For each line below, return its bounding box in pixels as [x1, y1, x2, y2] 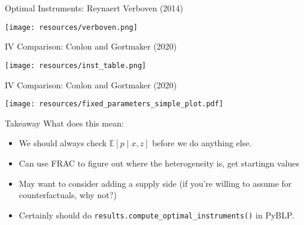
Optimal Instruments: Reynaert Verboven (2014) [5, 2, 183, 14]
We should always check [19, 137, 107, 149]
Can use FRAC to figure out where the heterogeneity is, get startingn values [19, 156, 300, 169]
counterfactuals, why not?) [19, 189, 117, 201]
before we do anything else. [152, 137, 252, 149]
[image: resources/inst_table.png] [5, 61, 147, 70]
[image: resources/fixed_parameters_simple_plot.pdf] [5, 100, 224, 109]
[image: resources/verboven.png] [5, 23, 138, 32]
